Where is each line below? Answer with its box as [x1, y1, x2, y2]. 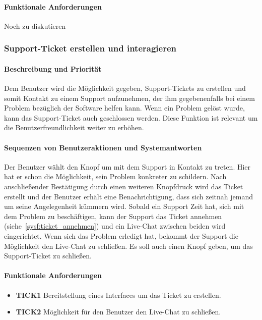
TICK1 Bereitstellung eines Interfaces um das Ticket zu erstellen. [16, 289, 221, 300]
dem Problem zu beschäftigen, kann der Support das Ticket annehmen [4, 210, 222, 221]
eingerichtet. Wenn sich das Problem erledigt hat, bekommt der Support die [4, 230, 238, 241]
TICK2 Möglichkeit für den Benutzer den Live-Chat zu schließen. [16, 306, 221, 317]
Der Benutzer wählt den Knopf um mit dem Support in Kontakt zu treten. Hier [4, 161, 251, 172]
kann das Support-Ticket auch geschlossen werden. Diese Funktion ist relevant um [4, 112, 258, 123]
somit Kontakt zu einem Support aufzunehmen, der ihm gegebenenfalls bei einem [4, 92, 255, 103]
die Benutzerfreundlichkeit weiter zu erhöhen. [4, 122, 144, 133]
